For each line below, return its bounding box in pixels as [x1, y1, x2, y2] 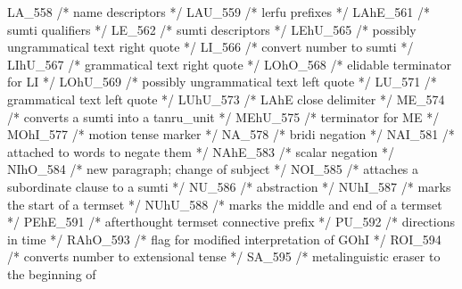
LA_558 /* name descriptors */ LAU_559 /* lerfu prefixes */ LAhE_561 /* [7, 3, 431, 21]
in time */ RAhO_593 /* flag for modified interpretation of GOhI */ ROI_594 [7, 229, 441, 248]
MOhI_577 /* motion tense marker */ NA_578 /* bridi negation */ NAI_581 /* [7, 125, 455, 144]
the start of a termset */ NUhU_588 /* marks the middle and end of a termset [7, 194, 442, 213]
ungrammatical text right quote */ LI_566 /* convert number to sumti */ [7, 37, 414, 56]
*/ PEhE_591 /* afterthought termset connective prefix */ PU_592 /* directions [7, 212, 455, 231]
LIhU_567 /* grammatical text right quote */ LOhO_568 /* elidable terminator [7, 54, 451, 73]
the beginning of [7, 264, 96, 283]
